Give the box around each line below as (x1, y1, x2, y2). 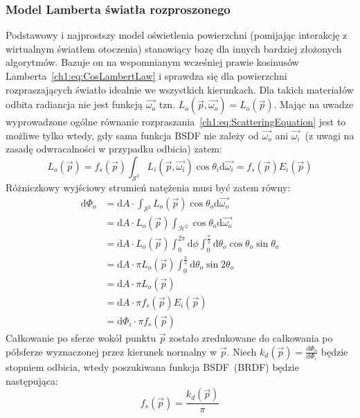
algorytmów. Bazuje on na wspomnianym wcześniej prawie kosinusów (6, 55, 299, 69)
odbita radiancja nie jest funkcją (6, 97, 143, 112)
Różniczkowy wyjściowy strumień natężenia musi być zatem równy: (6, 180, 291, 194)
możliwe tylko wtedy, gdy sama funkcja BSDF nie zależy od (6, 128, 259, 142)
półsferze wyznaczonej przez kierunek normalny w (6, 344, 217, 358)
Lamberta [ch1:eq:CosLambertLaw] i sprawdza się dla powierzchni (6, 69, 287, 82)
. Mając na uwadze (273, 97, 354, 112)
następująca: (6, 373, 58, 387)
